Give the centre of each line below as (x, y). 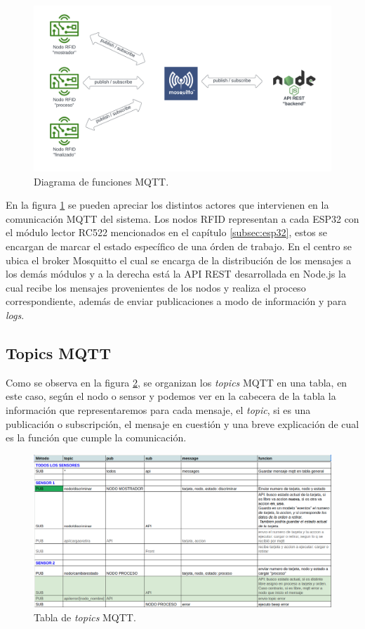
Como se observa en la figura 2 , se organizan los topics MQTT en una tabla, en (177, 382)
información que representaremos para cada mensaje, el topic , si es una (158, 409)
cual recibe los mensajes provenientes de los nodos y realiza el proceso (156, 287)
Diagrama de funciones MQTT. (101, 181)
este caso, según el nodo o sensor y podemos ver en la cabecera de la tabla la (171, 396)
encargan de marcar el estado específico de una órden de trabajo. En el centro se (179, 246)
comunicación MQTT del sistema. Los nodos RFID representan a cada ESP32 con (182, 218)
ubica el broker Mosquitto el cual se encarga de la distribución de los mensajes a (179, 260)
